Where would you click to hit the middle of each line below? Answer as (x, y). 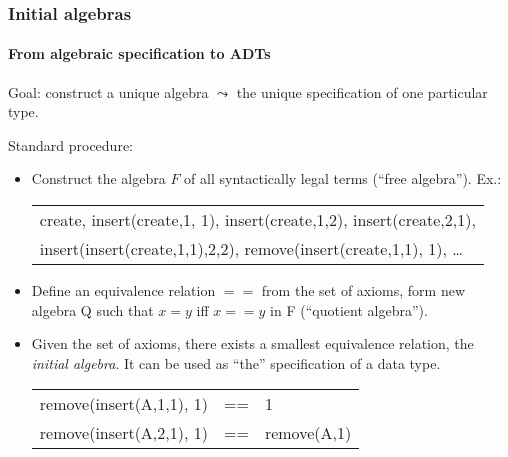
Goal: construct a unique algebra (108, 91)
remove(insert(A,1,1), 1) (123, 404)
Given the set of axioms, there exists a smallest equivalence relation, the (252, 343)
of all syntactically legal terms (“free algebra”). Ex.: (343, 178)
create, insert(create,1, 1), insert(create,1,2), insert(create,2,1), (257, 220)
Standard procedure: (70, 144)
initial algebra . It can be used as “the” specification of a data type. (236, 362)
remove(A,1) (308, 433)
